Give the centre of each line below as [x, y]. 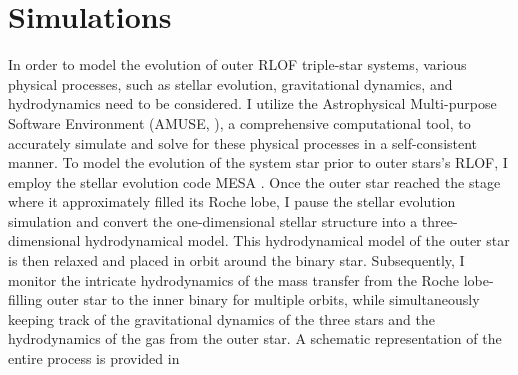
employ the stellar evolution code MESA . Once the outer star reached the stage [254, 181]
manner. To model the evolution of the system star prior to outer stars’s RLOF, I [258, 162]
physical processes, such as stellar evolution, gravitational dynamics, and [230, 83]
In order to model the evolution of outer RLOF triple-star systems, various [237, 64]
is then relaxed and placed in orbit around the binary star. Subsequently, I [236, 260]
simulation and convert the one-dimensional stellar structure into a [213, 220]
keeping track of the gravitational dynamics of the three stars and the [221, 318]
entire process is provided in [94, 358]
